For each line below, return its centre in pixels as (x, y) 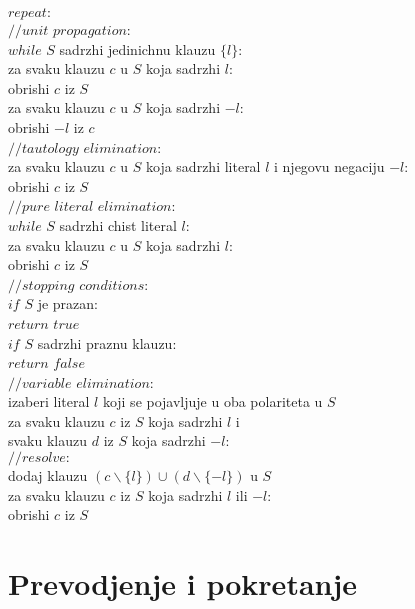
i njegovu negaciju (329, 166)
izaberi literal (49, 401)
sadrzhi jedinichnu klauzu (137, 48)
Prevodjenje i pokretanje (183, 583)
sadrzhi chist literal (118, 224)
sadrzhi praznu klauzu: (107, 342)
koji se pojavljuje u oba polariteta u (212, 401)
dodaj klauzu (48, 475)
